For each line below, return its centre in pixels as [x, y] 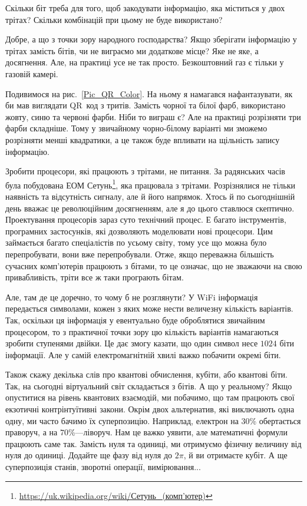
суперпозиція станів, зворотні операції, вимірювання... [103, 467]
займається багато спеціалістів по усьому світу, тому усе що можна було [136, 242]
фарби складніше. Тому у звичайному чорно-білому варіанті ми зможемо [136, 128]
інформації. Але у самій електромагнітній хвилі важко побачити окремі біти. [143, 354]
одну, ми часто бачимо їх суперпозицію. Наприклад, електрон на [122, 420]
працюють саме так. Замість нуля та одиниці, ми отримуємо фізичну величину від [153, 443]
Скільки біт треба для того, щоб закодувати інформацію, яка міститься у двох [145, 8]
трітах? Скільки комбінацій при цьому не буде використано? [114, 19]
